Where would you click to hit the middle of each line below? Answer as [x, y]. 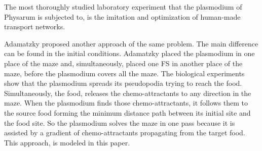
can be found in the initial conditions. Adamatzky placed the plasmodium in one [129, 53]
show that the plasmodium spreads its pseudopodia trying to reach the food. [123, 83]
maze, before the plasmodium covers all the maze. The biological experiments [124, 73]
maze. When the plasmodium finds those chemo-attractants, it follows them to [126, 103]
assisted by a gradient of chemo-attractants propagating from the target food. [125, 133]
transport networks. [35, 27]
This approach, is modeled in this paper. [67, 142]
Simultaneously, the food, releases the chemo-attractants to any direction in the [128, 93]
